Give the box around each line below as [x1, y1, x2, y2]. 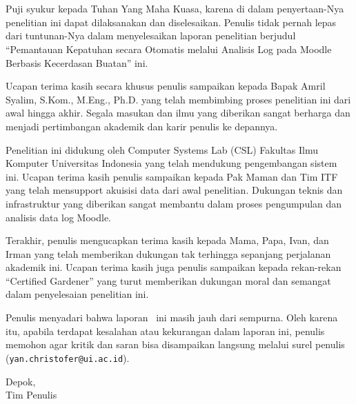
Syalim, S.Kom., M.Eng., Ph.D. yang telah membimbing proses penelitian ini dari [6, 92, 351, 106]
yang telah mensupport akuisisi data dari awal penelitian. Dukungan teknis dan [6, 183, 343, 197]
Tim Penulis [6, 387, 57, 402]
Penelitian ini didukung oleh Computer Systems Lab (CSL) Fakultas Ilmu [6, 142, 318, 156]
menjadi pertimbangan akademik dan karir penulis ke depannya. [6, 119, 278, 133]
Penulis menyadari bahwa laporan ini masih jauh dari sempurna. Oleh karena [6, 310, 338, 325]
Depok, [6, 374, 36, 388]
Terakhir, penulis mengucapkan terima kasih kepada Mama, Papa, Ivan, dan [6, 233, 329, 248]
